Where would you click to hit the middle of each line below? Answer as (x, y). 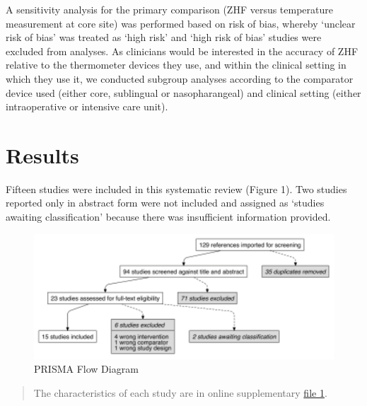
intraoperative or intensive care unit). (87, 106)
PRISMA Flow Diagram (86, 369)
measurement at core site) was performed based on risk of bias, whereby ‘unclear (181, 23)
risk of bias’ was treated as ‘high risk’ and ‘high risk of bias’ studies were (164, 37)
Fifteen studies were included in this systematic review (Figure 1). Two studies (176, 188)
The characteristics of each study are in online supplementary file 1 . (180, 392)
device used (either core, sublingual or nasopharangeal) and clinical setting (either (183, 92)
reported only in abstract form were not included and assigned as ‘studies (165, 203)
